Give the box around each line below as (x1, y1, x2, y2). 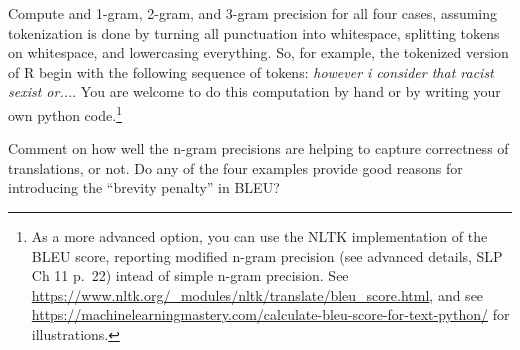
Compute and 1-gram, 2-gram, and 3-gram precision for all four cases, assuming (8, 3, 498, 23)
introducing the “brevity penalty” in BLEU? (8, 177, 280, 198)
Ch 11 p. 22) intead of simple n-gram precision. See (31, 265, 349, 286)
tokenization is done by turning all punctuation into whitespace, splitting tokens (8, 22, 500, 43)
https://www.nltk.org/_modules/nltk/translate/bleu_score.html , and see (31, 284, 484, 305)
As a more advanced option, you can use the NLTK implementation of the (31, 226, 488, 246)
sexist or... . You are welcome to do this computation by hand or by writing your (8, 81, 501, 102)
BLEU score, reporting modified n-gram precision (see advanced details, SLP (31, 245, 503, 266)
